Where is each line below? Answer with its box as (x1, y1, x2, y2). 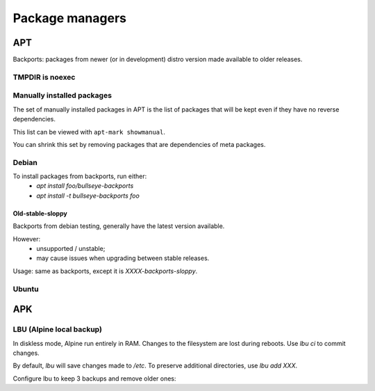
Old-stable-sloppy (12, 209, 67, 218)
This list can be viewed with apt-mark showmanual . (12, 128, 166, 136)
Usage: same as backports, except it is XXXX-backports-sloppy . (12, 267, 198, 275)
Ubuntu (12, 284, 39, 294)
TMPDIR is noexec (12, 72, 76, 82)
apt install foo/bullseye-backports (36, 182, 134, 190)
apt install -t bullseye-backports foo (36, 191, 140, 200)
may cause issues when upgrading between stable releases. (36, 254, 210, 263)
